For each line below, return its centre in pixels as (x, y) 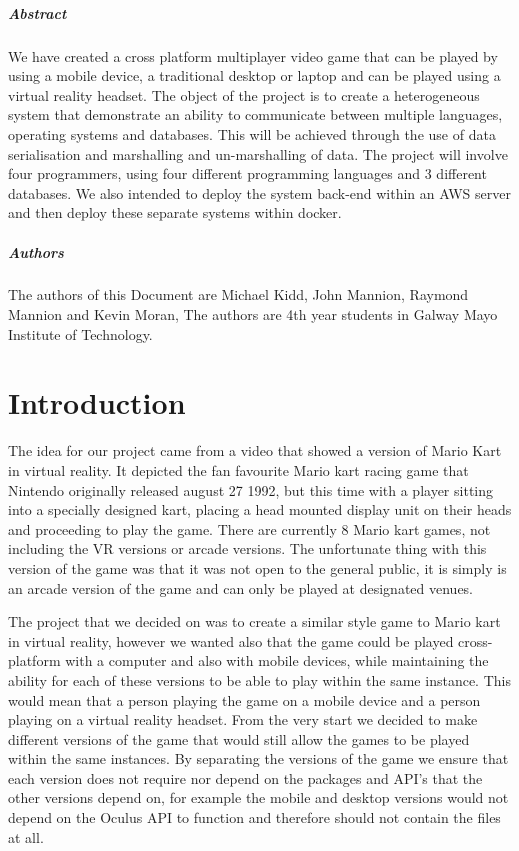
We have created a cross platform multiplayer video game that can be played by (253, 55)
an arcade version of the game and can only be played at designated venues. (241, 587)
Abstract (37, 12)
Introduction (97, 402)
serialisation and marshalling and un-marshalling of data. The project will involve (258, 153)
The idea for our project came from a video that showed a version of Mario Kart (255, 450)
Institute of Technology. (80, 333)
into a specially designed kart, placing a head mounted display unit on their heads (260, 509)
